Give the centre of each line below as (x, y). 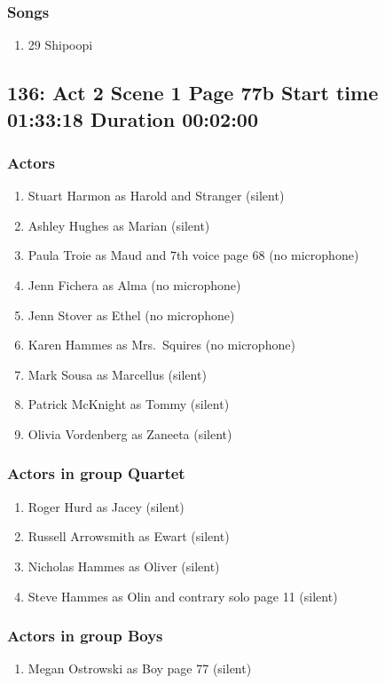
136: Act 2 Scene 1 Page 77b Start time (193, 93)
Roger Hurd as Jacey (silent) (106, 506)
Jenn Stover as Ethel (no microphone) (131, 314)
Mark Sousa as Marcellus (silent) (117, 374)
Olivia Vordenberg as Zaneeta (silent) (130, 433)
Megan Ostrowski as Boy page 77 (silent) (140, 668)
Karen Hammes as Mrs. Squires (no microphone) (161, 345)
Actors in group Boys (85, 636)
